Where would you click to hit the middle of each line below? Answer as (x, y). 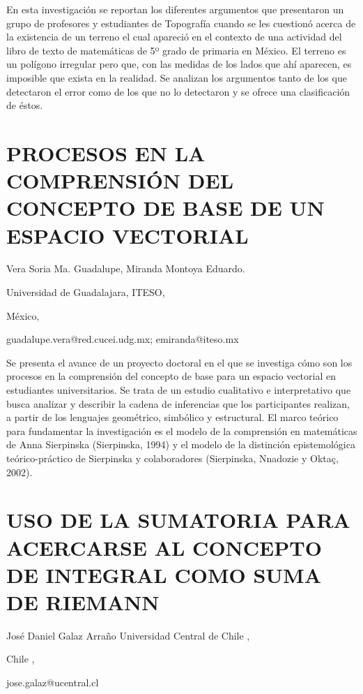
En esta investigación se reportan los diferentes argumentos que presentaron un (175, 9)
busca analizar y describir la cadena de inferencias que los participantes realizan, (178, 403)
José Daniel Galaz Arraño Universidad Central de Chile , (128, 635)
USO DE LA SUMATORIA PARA (178, 520)
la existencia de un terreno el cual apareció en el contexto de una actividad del (174, 37)
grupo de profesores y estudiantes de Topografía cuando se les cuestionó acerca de (181, 23)
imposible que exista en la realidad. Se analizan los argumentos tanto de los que (177, 77)
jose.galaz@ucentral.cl (53, 682)
